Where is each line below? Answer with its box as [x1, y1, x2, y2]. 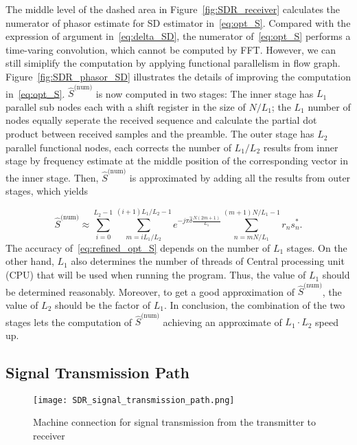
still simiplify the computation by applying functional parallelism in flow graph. [5, 56, 341, 70]
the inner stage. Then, [5, 170, 99, 184]
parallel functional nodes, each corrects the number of [5, 140, 231, 154]
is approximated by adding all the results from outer [129, 170, 351, 184]
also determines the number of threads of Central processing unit [71, 254, 345, 268]
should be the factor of [55, 297, 150, 312]
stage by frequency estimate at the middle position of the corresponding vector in [5, 153, 349, 168]
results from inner [263, 140, 338, 154]
